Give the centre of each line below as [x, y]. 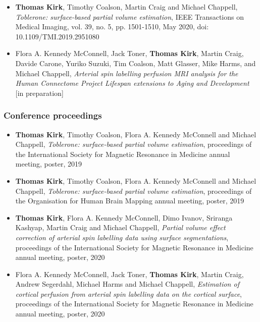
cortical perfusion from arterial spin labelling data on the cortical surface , [129, 293]
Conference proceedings [53, 115]
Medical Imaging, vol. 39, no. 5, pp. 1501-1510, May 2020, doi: [112, 26]
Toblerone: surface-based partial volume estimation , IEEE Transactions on [129, 16]
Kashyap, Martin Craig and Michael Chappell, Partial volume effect [120, 227]
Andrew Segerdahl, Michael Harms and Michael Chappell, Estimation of [127, 284]
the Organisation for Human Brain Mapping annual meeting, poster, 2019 [130, 201]
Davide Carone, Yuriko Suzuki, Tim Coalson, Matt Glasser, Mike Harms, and [136, 63]
